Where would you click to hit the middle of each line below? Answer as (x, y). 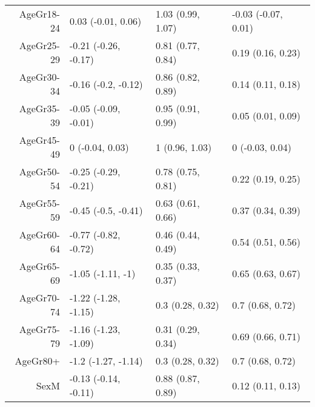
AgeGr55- (39, 203)
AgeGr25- (39, 45)
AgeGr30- (39, 77)
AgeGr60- (39, 234)
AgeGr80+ (37, 361)
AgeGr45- (39, 140)
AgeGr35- (39, 108)
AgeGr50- (39, 171)
